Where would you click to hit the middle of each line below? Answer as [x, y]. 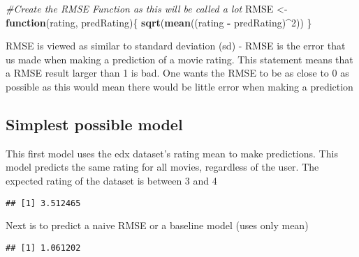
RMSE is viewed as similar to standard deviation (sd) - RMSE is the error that [176, 46]
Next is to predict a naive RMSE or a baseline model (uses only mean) [157, 225]
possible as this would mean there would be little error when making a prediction [179, 86]
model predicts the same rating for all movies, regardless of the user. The [162, 167]
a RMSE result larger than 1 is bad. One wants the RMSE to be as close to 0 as [177, 73]
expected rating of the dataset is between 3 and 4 [111, 180]
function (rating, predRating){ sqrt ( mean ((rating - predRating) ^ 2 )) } [159, 22]
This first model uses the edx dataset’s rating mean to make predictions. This [172, 153]
